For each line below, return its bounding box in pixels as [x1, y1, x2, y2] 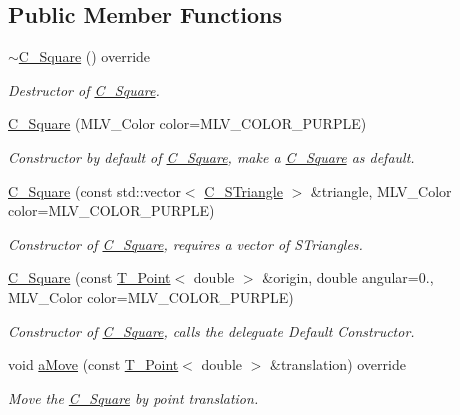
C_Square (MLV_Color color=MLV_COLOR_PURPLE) [8, 113, 367, 134]
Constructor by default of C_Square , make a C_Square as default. [8, 146, 415, 167]
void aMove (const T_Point [8, 354, 179, 375]
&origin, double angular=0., [262, 267, 434, 288]
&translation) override [270, 354, 406, 375]
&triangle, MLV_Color [310, 180, 452, 201]
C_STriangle [204, 180, 283, 201]
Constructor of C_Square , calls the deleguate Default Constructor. [8, 320, 415, 341]
